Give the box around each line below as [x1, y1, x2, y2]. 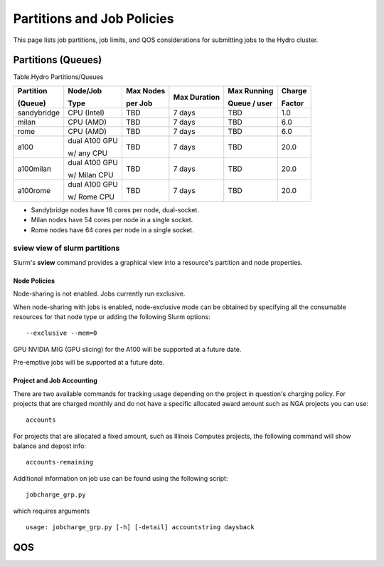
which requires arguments [13, 506, 90, 515]
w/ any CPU [68, 148, 108, 158]
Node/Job [68, 85, 102, 95]
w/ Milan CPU [68, 170, 114, 180]
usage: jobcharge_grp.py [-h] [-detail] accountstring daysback [26, 524, 255, 531]
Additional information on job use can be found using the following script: [13, 474, 228, 482]
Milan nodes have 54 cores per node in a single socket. [31, 216, 193, 224]
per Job [125, 98, 153, 108]
